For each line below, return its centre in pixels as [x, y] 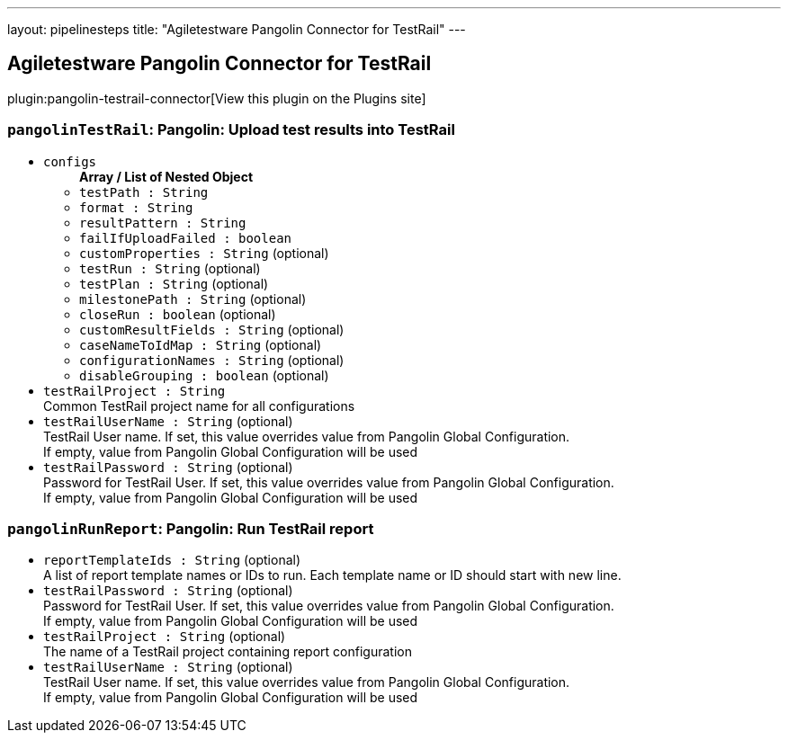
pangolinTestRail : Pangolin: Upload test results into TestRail [231, 130]
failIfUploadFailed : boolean [186, 238]
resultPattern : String [163, 223]
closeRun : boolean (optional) [178, 314]
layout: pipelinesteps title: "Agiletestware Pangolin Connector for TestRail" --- [237, 29]
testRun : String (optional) [170, 268]
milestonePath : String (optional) [193, 299]
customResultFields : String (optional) [212, 329]
